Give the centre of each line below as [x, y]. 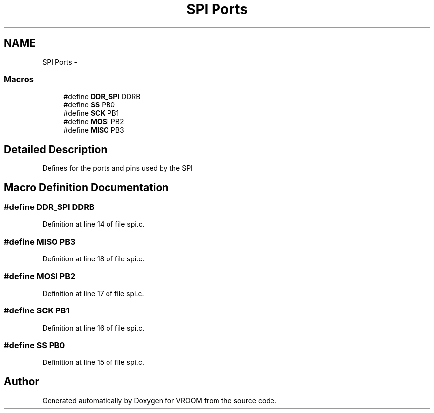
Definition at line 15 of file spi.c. [93, 362]
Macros [19, 79]
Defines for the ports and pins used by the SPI [117, 168]
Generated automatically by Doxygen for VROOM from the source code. [160, 401]
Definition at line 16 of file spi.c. [93, 328]
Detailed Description [56, 149]
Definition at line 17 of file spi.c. [93, 293]
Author [22, 381]
